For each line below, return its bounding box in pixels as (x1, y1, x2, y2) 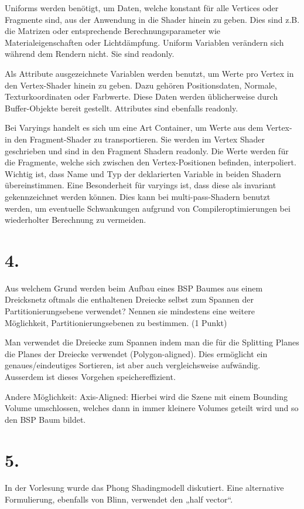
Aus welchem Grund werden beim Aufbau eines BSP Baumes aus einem (5, 281, 263, 294)
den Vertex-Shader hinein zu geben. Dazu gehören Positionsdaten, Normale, (5, 79, 277, 91)
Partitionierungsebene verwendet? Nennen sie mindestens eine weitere (5, 305, 255, 317)
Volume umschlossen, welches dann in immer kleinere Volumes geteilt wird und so (5, 402, 299, 414)
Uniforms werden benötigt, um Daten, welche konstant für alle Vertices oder (5, 2, 279, 13)
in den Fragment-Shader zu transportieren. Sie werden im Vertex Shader (5, 133, 265, 145)
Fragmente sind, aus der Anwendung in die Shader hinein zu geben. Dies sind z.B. (5, 13, 300, 25)
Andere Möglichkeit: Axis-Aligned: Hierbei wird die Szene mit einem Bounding (5, 390, 288, 402)
